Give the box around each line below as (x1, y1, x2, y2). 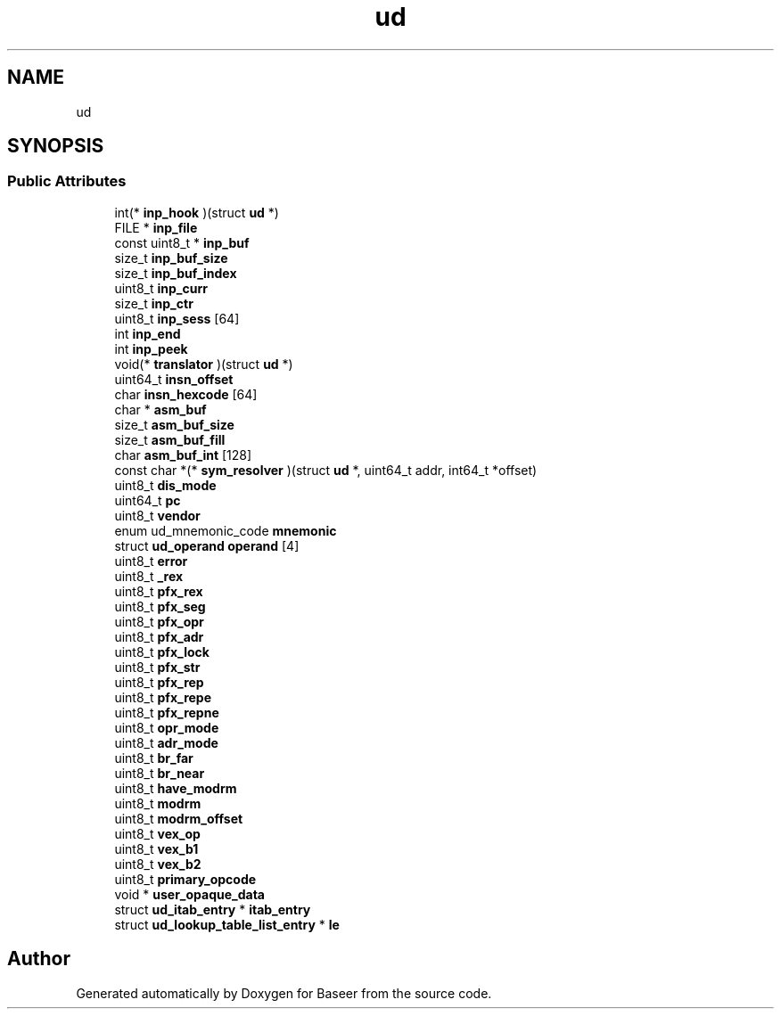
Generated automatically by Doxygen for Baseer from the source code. (76, 985, 492, 1001)
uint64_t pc (114, 492, 181, 508)
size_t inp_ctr (114, 295, 193, 311)
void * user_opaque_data (114, 886, 265, 902)
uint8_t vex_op (114, 825, 201, 841)
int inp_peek (114, 340, 188, 356)
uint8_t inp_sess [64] (114, 310, 240, 326)
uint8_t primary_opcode (114, 871, 257, 887)
